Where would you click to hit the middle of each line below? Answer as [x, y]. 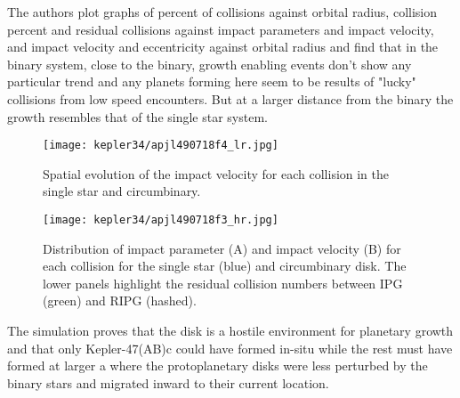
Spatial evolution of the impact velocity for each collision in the [216, 173]
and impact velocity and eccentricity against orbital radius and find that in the [223, 47]
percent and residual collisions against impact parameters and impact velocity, [221, 29]
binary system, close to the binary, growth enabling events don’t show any [210, 64]
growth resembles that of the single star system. [137, 116]
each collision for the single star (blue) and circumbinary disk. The [225, 266]
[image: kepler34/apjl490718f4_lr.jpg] [161, 146]
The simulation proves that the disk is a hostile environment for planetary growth [230, 331]
